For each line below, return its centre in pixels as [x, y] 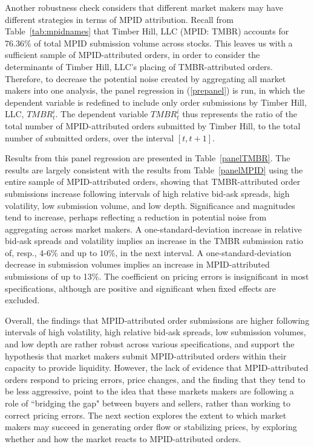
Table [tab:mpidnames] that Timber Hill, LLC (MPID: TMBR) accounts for [147, 31]
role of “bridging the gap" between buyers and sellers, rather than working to [148, 403]
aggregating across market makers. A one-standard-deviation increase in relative [153, 229]
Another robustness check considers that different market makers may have [144, 7]
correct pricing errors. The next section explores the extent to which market [146, 415]
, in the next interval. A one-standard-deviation [203, 252]
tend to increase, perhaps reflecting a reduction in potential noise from [136, 217]
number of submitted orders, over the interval [90, 137]
